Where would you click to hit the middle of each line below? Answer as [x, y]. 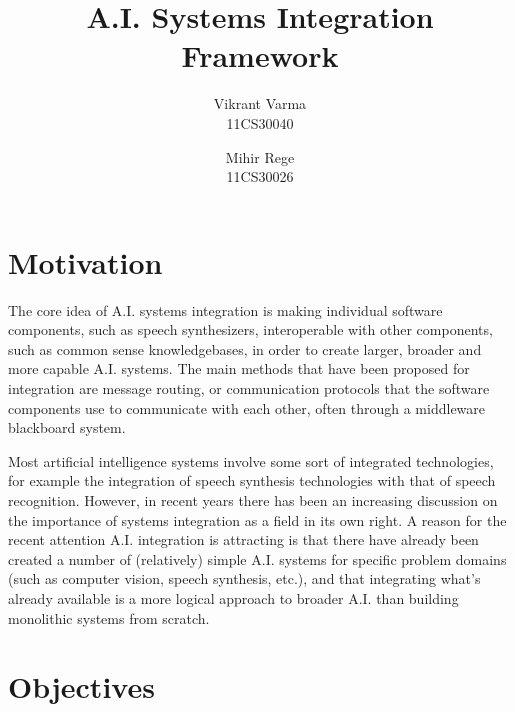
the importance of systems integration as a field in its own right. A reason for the [257, 519]
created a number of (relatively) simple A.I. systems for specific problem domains [257, 558]
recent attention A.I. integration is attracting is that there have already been [243, 539]
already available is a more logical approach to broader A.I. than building [233, 597]
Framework [260, 55]
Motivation [85, 261]
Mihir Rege [260, 156]
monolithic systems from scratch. [109, 617]
